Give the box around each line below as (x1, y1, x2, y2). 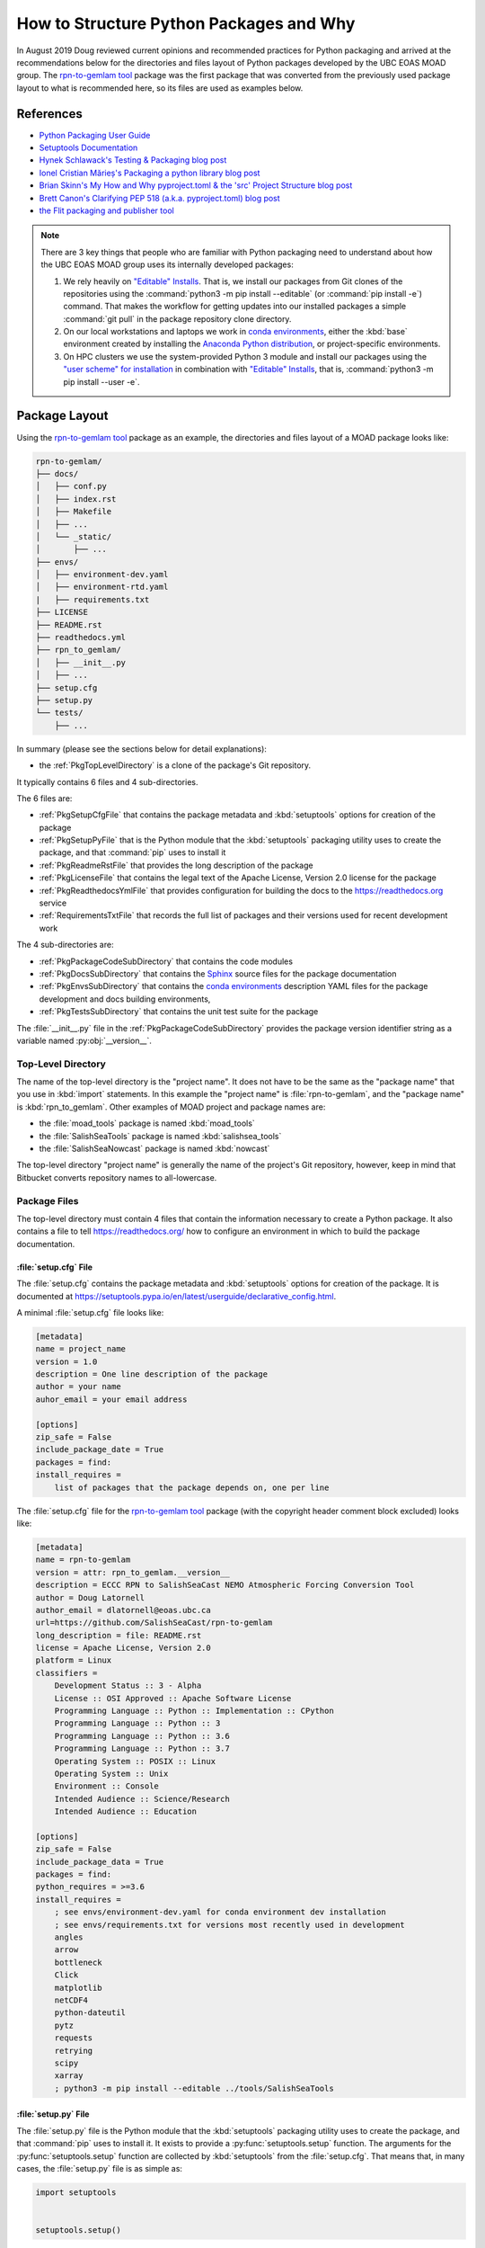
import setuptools (35, 2187, 117, 2198)
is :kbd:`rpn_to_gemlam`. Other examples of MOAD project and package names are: (16, 1102, 326, 1112)
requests (54, 2033, 93, 2043)
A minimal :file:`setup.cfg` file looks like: (16, 1307, 164, 1317)
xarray (54, 2071, 84, 2081)
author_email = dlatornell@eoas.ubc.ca (35, 1605, 211, 1615)
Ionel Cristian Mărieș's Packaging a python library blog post (39, 167, 260, 178)
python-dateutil (54, 2008, 126, 2018)
